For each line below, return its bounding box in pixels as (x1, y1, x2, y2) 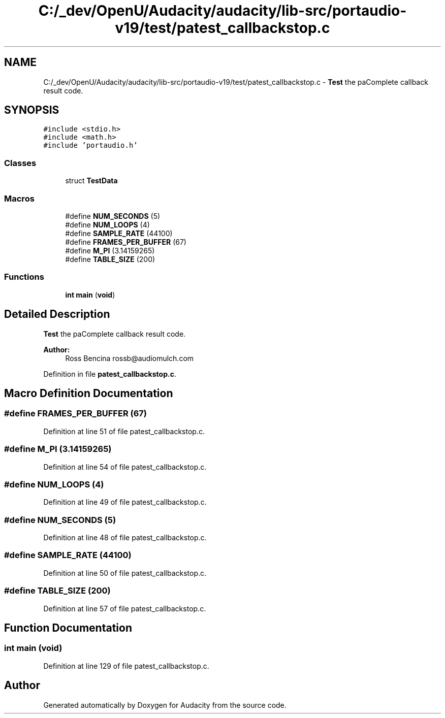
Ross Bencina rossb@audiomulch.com (65, 353, 194, 363)
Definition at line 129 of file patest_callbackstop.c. (43, 661, 209, 670)
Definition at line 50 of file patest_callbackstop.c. (43, 568, 207, 577)
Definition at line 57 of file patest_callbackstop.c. (43, 604, 206, 613)
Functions (4, 272, 44, 282)
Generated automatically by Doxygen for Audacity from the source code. (43, 700, 287, 709)
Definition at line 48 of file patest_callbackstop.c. (43, 533, 207, 542)
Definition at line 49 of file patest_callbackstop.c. (43, 498, 207, 507)
